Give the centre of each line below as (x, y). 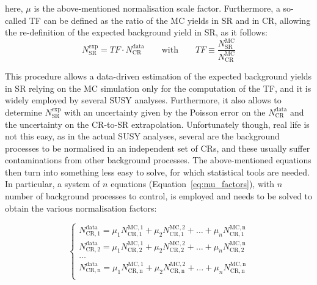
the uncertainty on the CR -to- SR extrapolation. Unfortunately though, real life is (157, 124)
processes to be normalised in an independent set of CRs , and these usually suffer (158, 148)
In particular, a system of (53, 184)
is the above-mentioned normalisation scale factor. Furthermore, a (157, 8)
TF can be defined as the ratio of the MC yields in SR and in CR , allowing (170, 20)
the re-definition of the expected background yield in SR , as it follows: (136, 32)
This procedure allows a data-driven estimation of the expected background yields (158, 76)
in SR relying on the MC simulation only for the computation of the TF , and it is (158, 88)
